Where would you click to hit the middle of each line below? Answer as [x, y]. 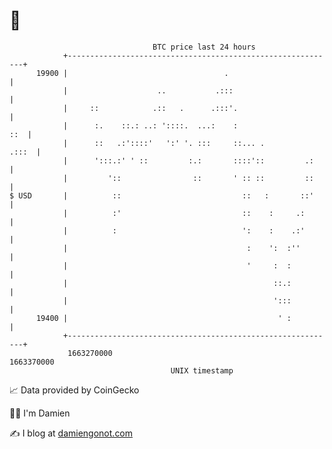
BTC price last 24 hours [204, 47]
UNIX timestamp [202, 370]
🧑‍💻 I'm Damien [40, 413]
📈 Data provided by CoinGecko [74, 390]
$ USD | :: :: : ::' [161, 195]
